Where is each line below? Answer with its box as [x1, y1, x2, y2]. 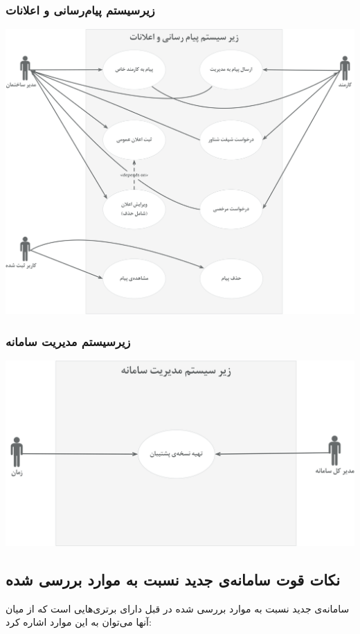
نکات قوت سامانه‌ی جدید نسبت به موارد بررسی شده [6, 568, 341, 590]
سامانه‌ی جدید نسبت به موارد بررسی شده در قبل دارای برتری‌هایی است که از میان [6, 601, 350, 615]
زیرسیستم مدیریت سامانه [6, 332, 131, 350]
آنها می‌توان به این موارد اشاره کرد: [6, 615, 152, 629]
